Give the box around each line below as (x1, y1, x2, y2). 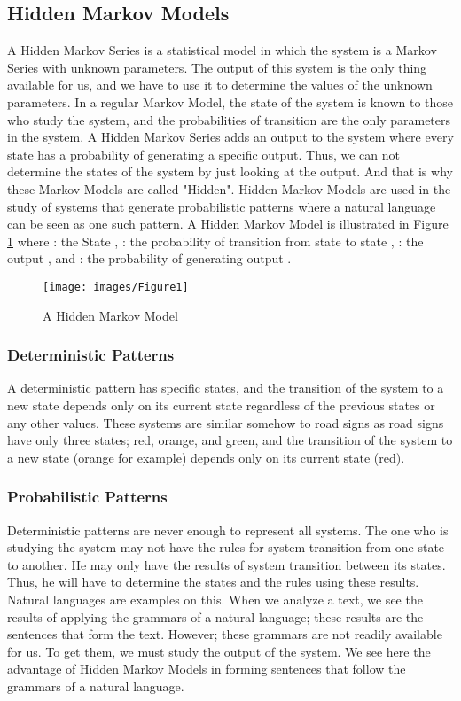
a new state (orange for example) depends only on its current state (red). (7, 448, 405, 466)
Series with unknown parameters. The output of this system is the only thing (7, 58, 427, 76)
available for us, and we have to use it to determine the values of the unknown (7, 75, 433, 94)
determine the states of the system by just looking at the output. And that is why (7, 162, 453, 181)
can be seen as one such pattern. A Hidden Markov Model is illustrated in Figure (7, 214, 449, 233)
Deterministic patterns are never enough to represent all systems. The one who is (7, 520, 449, 539)
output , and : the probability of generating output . (7, 249, 292, 268)
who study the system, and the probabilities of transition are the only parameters (7, 110, 451, 129)
